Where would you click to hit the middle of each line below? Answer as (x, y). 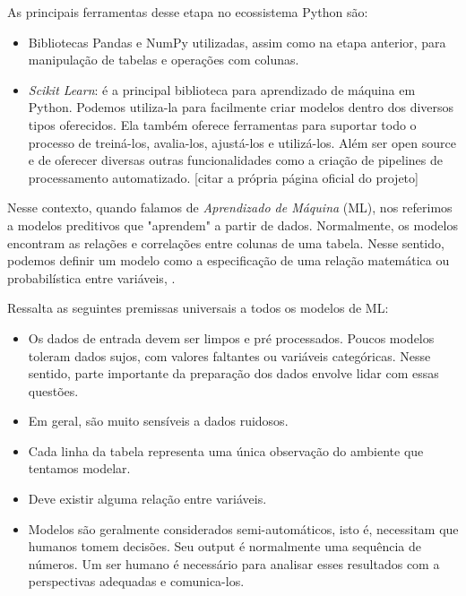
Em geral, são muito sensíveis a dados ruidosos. (158, 421)
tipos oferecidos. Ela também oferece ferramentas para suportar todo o (222, 124)
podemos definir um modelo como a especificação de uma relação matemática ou (229, 260)
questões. (53, 390)
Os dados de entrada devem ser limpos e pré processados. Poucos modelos (231, 337)
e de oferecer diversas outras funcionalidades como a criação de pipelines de (235, 160)
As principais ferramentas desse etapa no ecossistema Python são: (188, 12)
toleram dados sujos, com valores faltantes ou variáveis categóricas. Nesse (229, 355)
